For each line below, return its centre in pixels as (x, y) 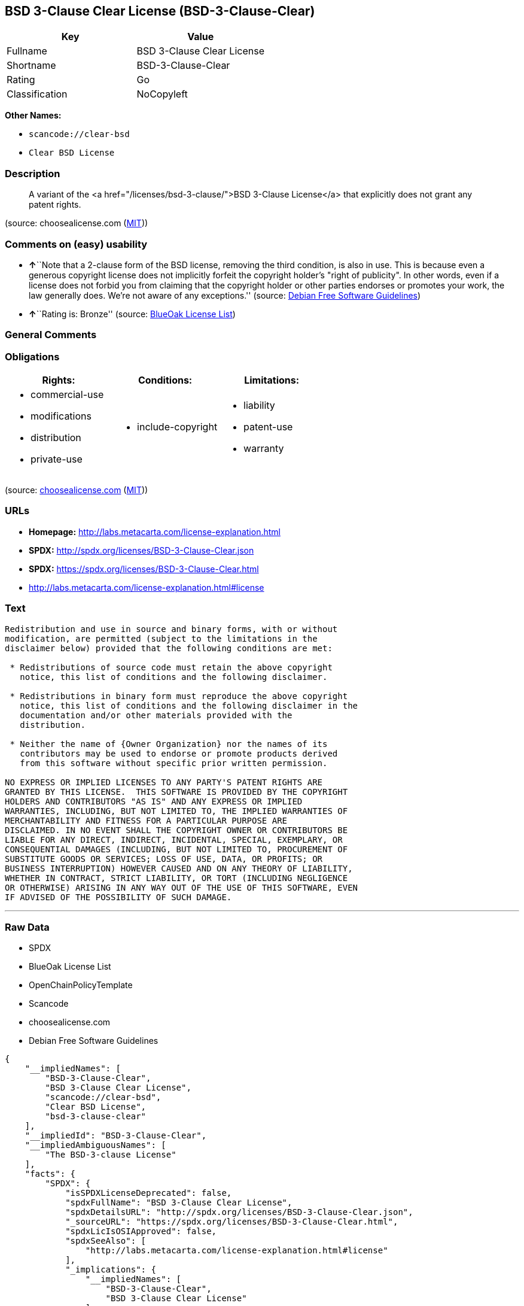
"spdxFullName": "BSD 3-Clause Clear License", (179, 1203)
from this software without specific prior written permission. (174, 763)
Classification (37, 94)
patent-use (268, 427)
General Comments (51, 335)
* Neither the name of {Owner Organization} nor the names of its (169, 744)
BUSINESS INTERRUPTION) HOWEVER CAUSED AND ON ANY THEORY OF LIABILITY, (179, 868)
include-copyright (177, 427)
